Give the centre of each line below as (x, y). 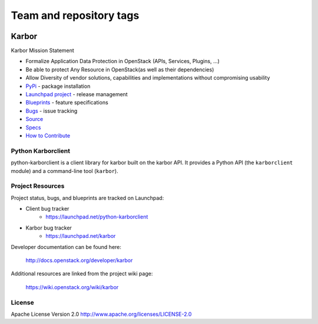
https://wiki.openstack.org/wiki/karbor (72, 287)
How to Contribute (48, 135)
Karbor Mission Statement (43, 51)
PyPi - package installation (58, 86)
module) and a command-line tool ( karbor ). (64, 171)
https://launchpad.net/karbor (81, 236)
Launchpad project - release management (77, 94)
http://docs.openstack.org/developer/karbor (79, 260)
